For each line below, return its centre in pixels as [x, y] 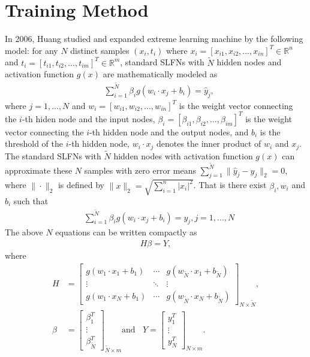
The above [24, 232]
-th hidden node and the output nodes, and [169, 131]
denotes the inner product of [209, 143]
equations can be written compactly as [126, 232]
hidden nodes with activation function [183, 155]
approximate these [39, 170]
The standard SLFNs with [53, 155]
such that [31, 200]
